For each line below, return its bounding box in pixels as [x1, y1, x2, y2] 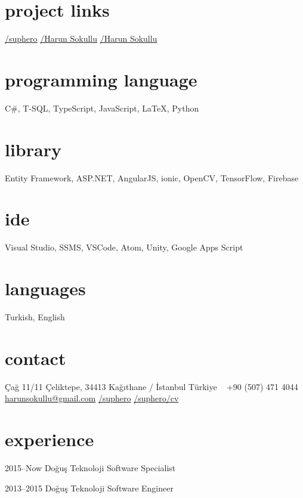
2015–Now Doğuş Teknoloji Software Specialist [5, 462, 176, 474]
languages [5, 276, 86, 301]
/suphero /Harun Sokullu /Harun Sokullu [5, 32, 157, 45]
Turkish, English [5, 311, 65, 323]
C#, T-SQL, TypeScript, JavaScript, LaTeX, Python [5, 101, 199, 114]
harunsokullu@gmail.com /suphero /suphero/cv [5, 392, 179, 404]
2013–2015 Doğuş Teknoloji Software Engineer [5, 481, 174, 494]
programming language [5, 67, 197, 91]
